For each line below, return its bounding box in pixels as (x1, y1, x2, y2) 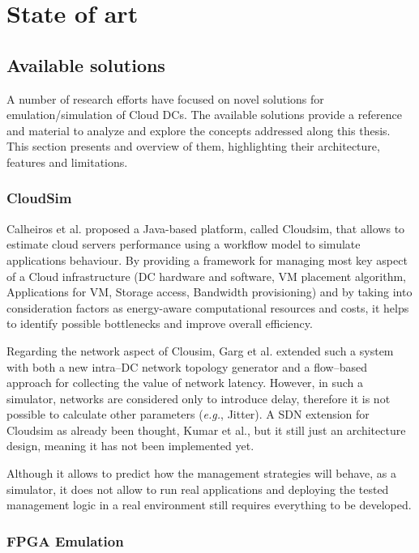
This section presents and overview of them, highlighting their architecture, (6, 138, 380, 155)
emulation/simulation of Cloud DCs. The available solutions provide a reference (6, 106, 402, 123)
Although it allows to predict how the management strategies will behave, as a (6, 465, 397, 482)
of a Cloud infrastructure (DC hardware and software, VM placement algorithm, (6, 267, 406, 284)
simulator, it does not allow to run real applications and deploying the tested (6, 480, 389, 497)
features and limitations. (6, 153, 128, 170)
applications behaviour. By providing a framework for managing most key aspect (6, 251, 408, 268)
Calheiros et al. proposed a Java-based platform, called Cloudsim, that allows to (6, 219, 405, 236)
